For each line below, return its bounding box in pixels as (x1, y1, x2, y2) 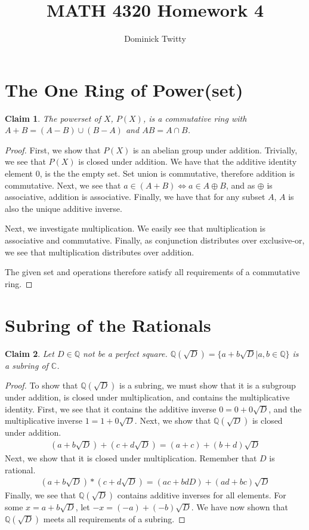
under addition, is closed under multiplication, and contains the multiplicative (5, 391, 290, 403)
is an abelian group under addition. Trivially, (132, 143, 298, 156)
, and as (225, 178, 255, 191)
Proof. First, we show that (5, 143, 101, 156)
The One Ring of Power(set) (5, 77, 243, 101)
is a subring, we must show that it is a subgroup (119, 379, 296, 392)
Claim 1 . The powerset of (5, 112, 101, 124)
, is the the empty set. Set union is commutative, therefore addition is (39, 167, 295, 180)
